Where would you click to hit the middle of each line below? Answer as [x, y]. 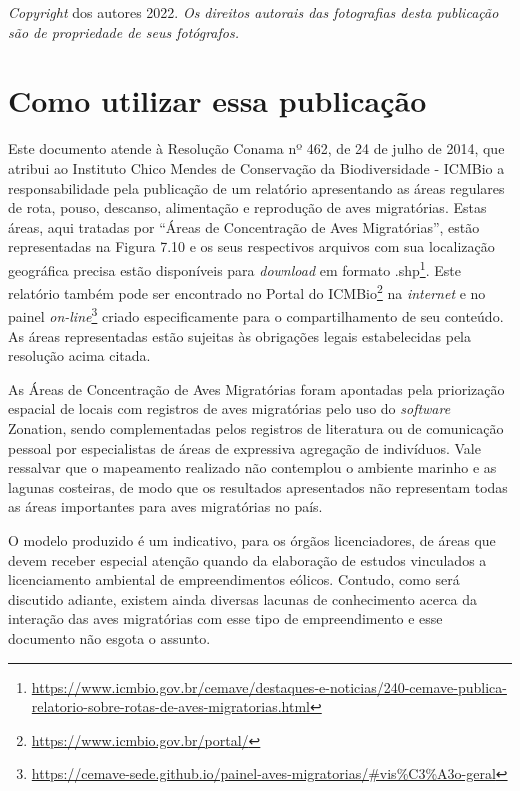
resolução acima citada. [79, 355]
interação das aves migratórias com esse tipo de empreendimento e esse [225, 618]
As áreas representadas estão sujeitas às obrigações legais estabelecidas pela [239, 335]
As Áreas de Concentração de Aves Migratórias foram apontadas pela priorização [256, 388]
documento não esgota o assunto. [109, 637]
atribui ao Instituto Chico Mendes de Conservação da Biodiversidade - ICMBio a [256, 167]
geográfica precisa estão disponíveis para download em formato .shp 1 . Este [234, 268]
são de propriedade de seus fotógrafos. [123, 31]
